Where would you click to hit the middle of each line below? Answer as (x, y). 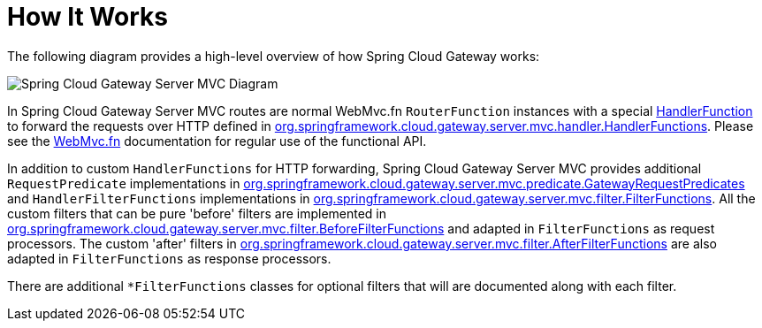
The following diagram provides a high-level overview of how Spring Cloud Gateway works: (274, 56)
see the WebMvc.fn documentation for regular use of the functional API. (217, 141)
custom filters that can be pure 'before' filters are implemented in (197, 213)
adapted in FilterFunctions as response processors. (169, 258)
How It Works (88, 17)
